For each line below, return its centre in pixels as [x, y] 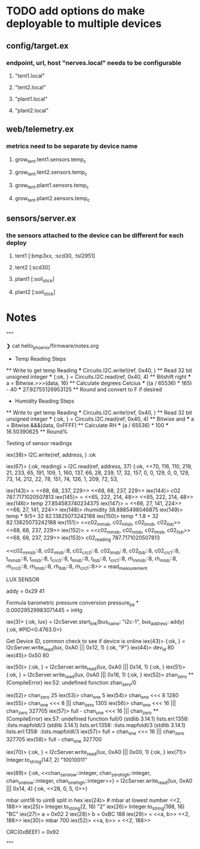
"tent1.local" [30, 75]
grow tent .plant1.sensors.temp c [52, 186]
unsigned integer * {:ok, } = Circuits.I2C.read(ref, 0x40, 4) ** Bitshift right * [99, 376]
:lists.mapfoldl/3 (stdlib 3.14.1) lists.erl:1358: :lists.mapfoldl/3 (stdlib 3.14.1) [96, 725]
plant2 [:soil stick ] [35, 293]
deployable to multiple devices [84, 24]
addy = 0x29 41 [25, 591]
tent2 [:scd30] [33, 268]
